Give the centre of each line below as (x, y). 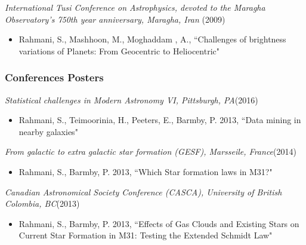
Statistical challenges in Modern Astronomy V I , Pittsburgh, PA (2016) (132, 99)
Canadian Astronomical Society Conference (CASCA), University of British (143, 192)
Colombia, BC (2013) (42, 203)
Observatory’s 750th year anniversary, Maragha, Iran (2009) (115, 19)
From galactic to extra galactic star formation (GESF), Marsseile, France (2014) (151, 151)
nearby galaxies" (48, 131)
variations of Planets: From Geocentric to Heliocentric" (119, 50)
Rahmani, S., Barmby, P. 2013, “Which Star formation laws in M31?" (146, 171)
